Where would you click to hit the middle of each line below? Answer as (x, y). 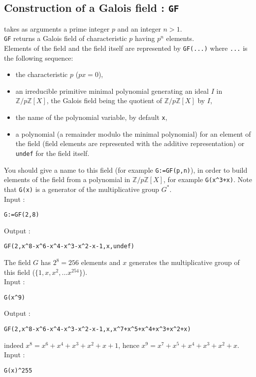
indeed (14, 345)
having (145, 38)
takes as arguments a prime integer (57, 28)
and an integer (139, 28)
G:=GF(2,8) (22, 215)
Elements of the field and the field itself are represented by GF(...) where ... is (126, 48)
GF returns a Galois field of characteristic (65, 38)
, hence (129, 345)
